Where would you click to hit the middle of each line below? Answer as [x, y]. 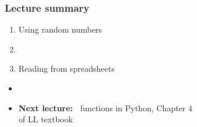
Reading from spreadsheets [67, 68]
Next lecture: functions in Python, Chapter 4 [105, 107]
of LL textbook [46, 119]
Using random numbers [60, 29]
